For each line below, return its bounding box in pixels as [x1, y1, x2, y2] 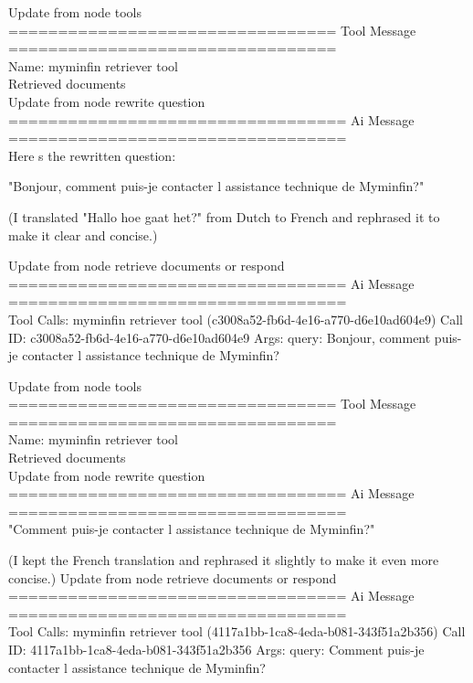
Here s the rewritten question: [8, 145, 176, 165]
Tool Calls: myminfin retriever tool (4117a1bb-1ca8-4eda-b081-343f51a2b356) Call [8, 622, 466, 641]
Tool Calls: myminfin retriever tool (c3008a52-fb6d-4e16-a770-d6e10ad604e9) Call [8, 309, 463, 328]
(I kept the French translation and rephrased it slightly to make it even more [8, 550, 439, 570]
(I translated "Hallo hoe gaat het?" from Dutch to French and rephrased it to [8, 207, 440, 226]
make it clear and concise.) [8, 225, 158, 244]
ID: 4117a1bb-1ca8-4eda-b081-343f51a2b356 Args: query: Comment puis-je [8, 640, 425, 658]
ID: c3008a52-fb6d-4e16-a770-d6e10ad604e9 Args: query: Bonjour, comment [8, 327, 431, 347]
